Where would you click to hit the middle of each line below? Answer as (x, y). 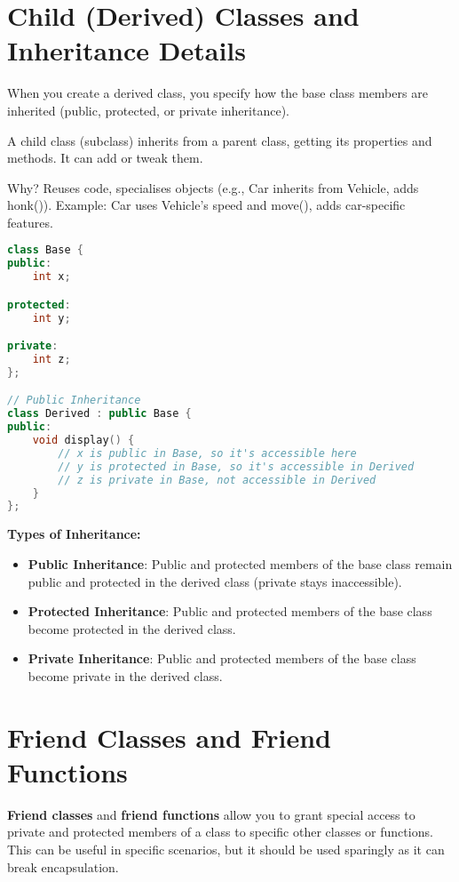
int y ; (51, 318)
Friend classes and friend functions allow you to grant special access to (211, 814)
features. (30, 222)
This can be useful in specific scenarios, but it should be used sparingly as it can (226, 849)
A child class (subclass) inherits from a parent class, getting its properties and (220, 140)
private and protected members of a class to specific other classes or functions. (220, 832)
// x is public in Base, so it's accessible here (207, 453)
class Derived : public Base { (99, 414)
